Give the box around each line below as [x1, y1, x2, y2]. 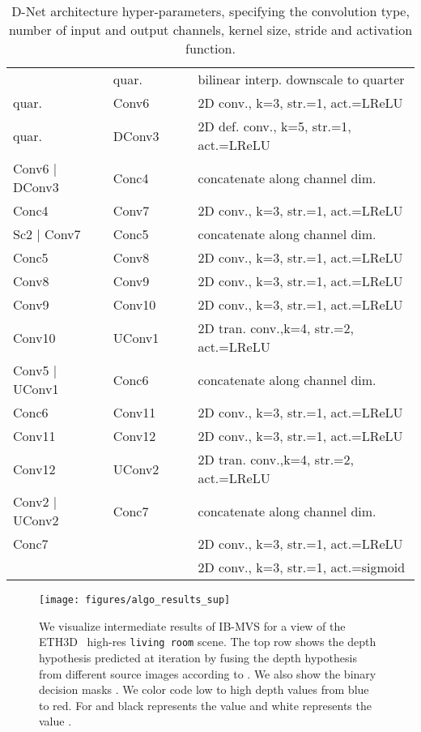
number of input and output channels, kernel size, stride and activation [8, 20, 413, 39]
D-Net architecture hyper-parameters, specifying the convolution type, [11, 2, 410, 20]
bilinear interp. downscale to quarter [198, 70, 405, 88]
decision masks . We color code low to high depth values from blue [39, 681, 369, 698]
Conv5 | [13, 361, 57, 379]
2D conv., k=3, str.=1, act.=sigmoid [198, 558, 406, 576]
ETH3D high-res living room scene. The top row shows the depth [39, 633, 376, 650]
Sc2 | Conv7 [13, 225, 81, 243]
